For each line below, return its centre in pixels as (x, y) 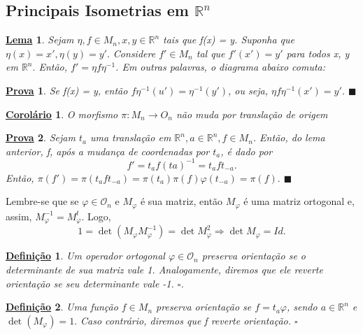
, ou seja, (248, 90)
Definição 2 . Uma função (62, 307)
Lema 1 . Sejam (40, 40)
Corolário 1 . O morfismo (62, 114)
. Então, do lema (289, 137)
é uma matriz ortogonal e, (299, 201)
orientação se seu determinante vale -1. (90, 283)
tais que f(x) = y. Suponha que (229, 40)
